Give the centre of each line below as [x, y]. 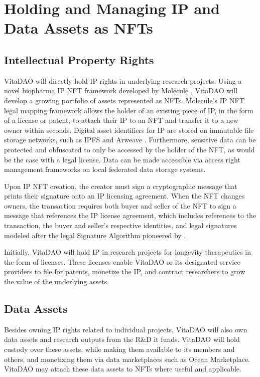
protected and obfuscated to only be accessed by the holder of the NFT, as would [129, 149]
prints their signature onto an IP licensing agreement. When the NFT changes [124, 196]
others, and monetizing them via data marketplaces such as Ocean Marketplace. [127, 359]
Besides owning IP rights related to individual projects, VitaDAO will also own [126, 329]
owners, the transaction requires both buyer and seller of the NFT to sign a [120, 205]
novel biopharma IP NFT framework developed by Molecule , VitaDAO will [121, 90]
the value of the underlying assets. [57, 281]
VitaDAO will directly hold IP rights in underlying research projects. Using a [123, 80]
